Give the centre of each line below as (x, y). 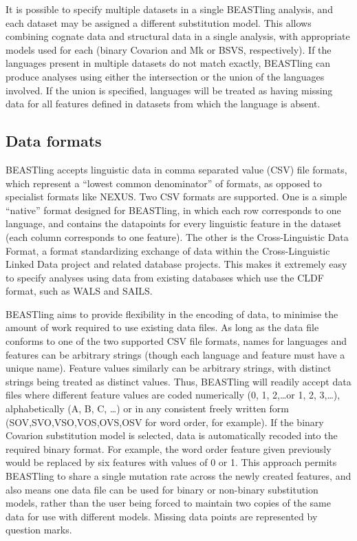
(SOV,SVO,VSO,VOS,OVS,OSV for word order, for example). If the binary (165, 422)
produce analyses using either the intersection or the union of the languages (165, 76)
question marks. (39, 530)
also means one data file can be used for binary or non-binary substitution (162, 489)
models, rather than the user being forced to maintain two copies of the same (168, 503)
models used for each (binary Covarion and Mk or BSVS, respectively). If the (169, 49)
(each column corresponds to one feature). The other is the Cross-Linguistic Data (177, 236)
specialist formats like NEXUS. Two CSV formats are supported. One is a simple (176, 197)
